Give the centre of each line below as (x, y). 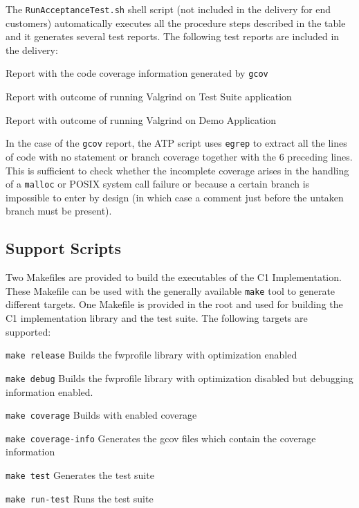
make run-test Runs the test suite (80, 498)
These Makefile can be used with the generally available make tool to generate (171, 290)
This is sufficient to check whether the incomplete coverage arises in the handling (177, 170)
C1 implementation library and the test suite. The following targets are (157, 318)
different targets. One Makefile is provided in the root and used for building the (174, 304)
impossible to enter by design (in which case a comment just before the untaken (175, 197)
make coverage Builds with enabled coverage (101, 415)
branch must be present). (59, 211)
